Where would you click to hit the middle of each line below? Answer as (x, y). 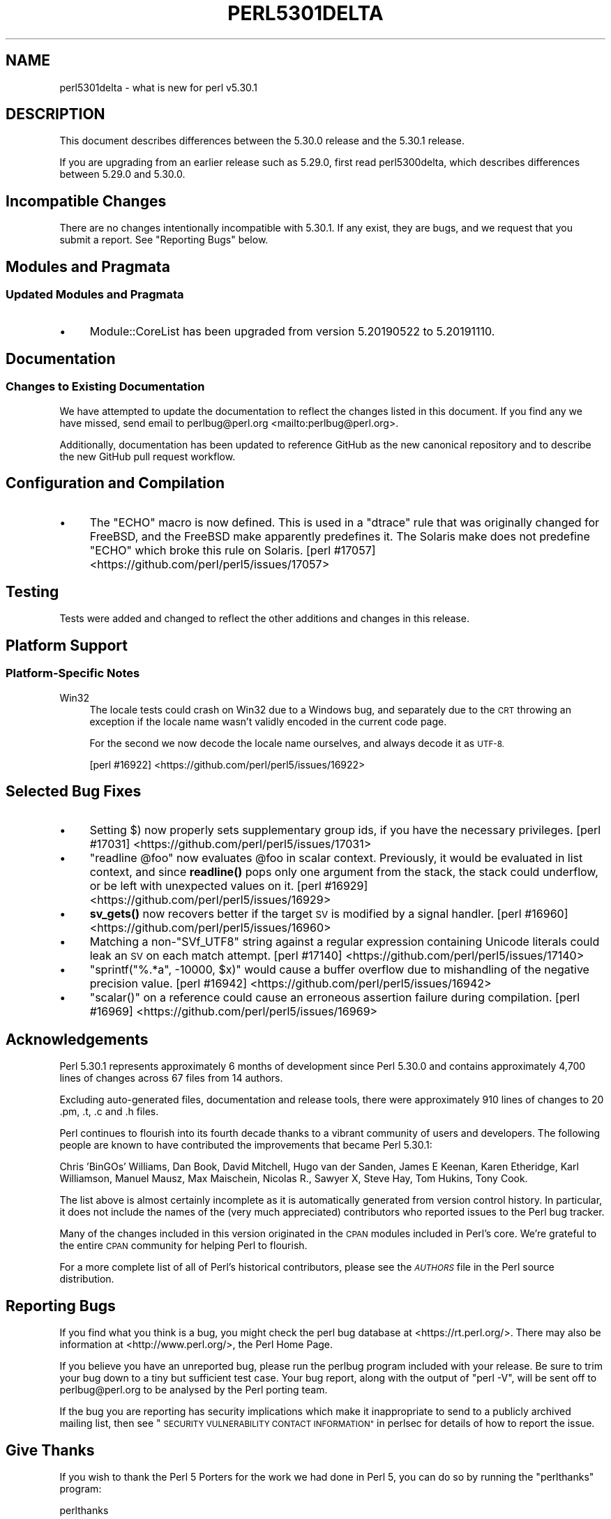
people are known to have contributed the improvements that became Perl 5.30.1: (246, 1145)
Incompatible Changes (86, 201)
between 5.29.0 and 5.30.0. (122, 174)
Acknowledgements (77, 1039)
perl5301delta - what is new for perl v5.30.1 (159, 87)
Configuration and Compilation (115, 483)
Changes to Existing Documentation (105, 387)
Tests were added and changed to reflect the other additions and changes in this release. (264, 619)
